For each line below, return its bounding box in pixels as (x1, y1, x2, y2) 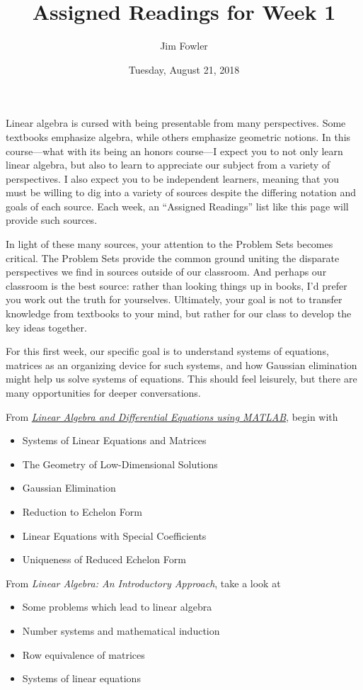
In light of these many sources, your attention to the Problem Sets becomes (6, 237, 333, 251)
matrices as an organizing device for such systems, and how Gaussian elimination (6, 357, 357, 372)
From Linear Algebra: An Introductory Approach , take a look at (6, 575, 281, 590)
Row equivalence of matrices (22, 647, 145, 662)
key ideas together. (6, 319, 87, 334)
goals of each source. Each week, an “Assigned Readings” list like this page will (6, 198, 349, 213)
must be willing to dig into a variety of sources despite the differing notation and (6, 185, 357, 200)
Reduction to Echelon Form (22, 504, 142, 519)
